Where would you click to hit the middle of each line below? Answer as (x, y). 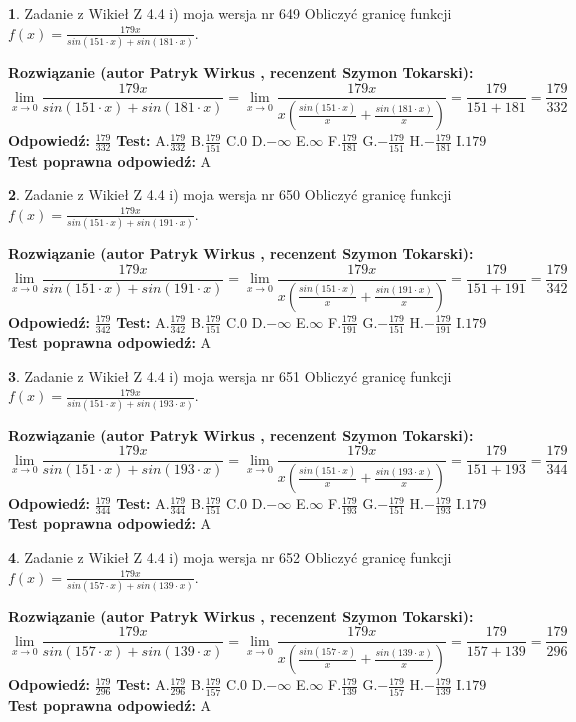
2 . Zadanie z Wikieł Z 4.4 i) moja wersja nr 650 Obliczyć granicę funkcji (230, 194)
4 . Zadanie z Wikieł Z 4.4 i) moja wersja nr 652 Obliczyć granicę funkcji (230, 556)
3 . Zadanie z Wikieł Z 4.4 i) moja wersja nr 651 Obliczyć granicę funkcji (230, 375)
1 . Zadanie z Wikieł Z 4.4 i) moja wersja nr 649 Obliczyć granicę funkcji (230, 13)
